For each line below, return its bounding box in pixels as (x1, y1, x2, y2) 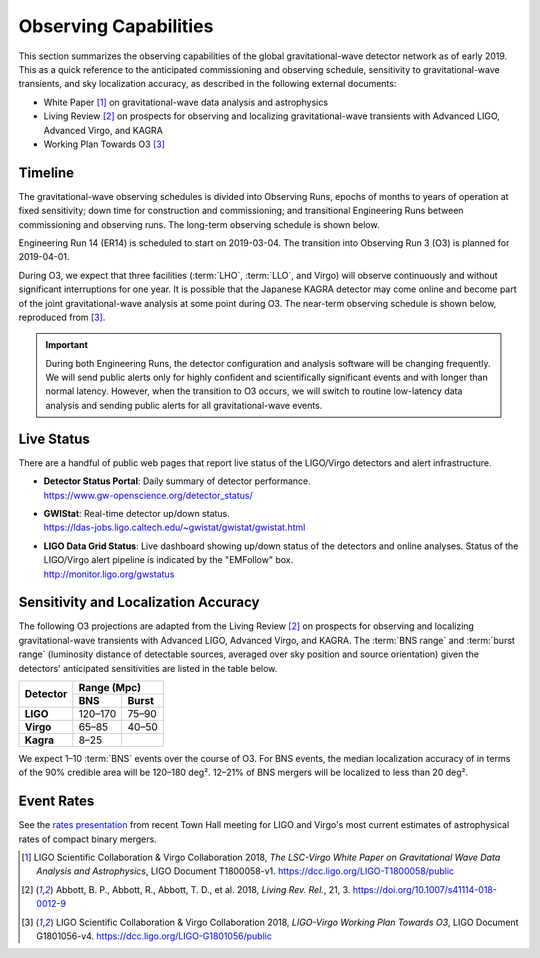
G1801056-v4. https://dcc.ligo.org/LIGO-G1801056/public (36, 930, 272, 942)
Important (45, 339, 89, 351)
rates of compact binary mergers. (18, 833, 157, 845)
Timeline (18, 164, 75, 181)
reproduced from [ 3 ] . (18, 311, 106, 323)
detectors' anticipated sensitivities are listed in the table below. (18, 662, 278, 674)
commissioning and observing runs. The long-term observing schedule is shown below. (18, 218, 380, 230)
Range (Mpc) (78, 680, 142, 694)
